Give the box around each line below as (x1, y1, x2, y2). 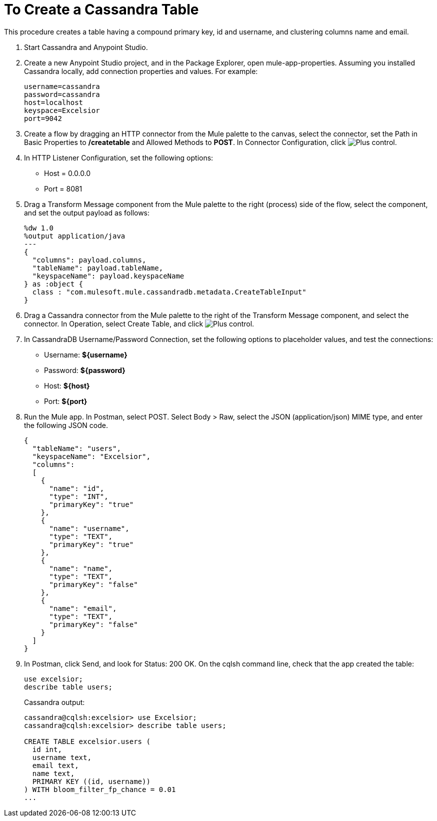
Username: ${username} (44, 350, 127, 359)
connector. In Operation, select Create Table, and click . (24, 319, 254, 328)
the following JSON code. (24, 420, 108, 429)
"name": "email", (49, 604, 117, 612)
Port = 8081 (44, 184, 82, 193)
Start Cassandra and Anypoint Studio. (24, 42, 148, 51)
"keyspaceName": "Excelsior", (32, 452, 150, 460)
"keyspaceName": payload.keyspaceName (32, 271, 184, 280)
